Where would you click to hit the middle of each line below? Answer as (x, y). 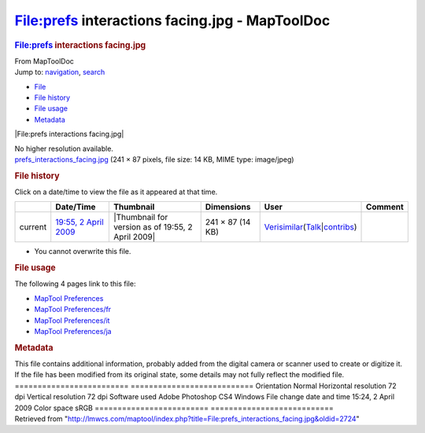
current (33, 227)
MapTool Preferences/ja (73, 331)
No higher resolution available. (64, 149)
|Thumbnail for (140, 218)
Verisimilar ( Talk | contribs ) (310, 227)
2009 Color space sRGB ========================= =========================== (174, 408)
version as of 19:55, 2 (153, 227)
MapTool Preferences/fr (73, 310)
